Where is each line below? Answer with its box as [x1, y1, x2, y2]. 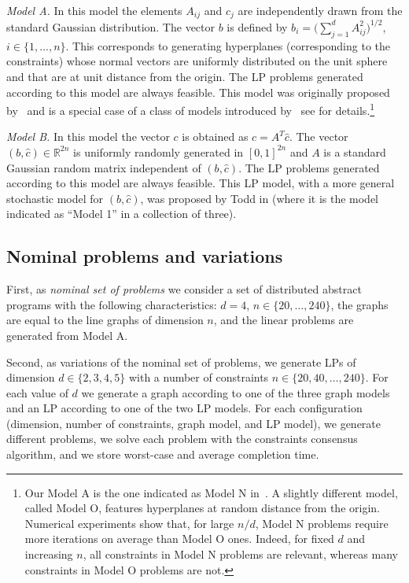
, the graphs [330, 296, 389, 312]
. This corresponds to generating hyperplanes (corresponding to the [65, 37, 391, 54]
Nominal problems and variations [6, 244, 283, 268]
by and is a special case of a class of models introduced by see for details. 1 [6, 100, 375, 118]
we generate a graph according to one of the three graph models [81, 384, 390, 400]
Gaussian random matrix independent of [6, 159, 201, 175]
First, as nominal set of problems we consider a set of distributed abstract [6, 281, 362, 297]
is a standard [323, 143, 386, 160]
